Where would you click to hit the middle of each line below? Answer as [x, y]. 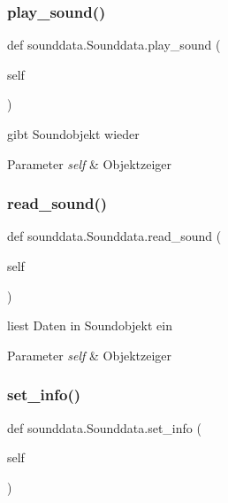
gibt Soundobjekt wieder [73, 134]
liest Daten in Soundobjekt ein [90, 325]
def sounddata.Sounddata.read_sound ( [114, 236]
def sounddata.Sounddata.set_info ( [104, 427]
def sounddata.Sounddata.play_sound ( [114, 45]
